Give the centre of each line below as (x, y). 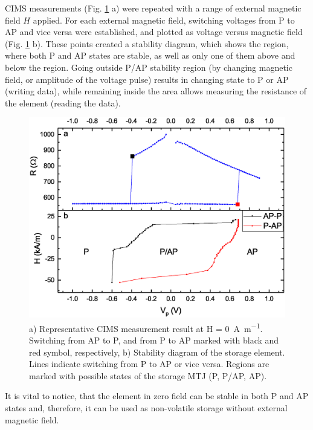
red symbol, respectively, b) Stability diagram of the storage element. (157, 352)
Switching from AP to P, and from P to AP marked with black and (154, 340)
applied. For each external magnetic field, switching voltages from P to (164, 20)
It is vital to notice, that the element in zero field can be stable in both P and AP (157, 396)
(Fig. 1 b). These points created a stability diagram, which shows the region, (147, 43)
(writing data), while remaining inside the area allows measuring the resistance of (156, 91)
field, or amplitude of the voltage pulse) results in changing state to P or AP (147, 79)
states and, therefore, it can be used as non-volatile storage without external (146, 407)
